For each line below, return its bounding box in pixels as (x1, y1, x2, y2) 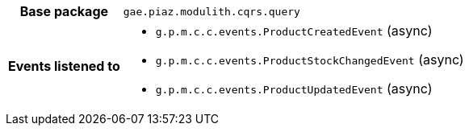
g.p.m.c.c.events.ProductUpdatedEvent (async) (155, 80, 433, 97)
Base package (19, 3, 109, 19)
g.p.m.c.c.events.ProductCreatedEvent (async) (155, 23, 433, 39)
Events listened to (8, 58, 120, 74)
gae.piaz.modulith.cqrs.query (123, 5, 300, 18)
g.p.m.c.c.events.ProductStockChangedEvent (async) (155, 52, 464, 68)
